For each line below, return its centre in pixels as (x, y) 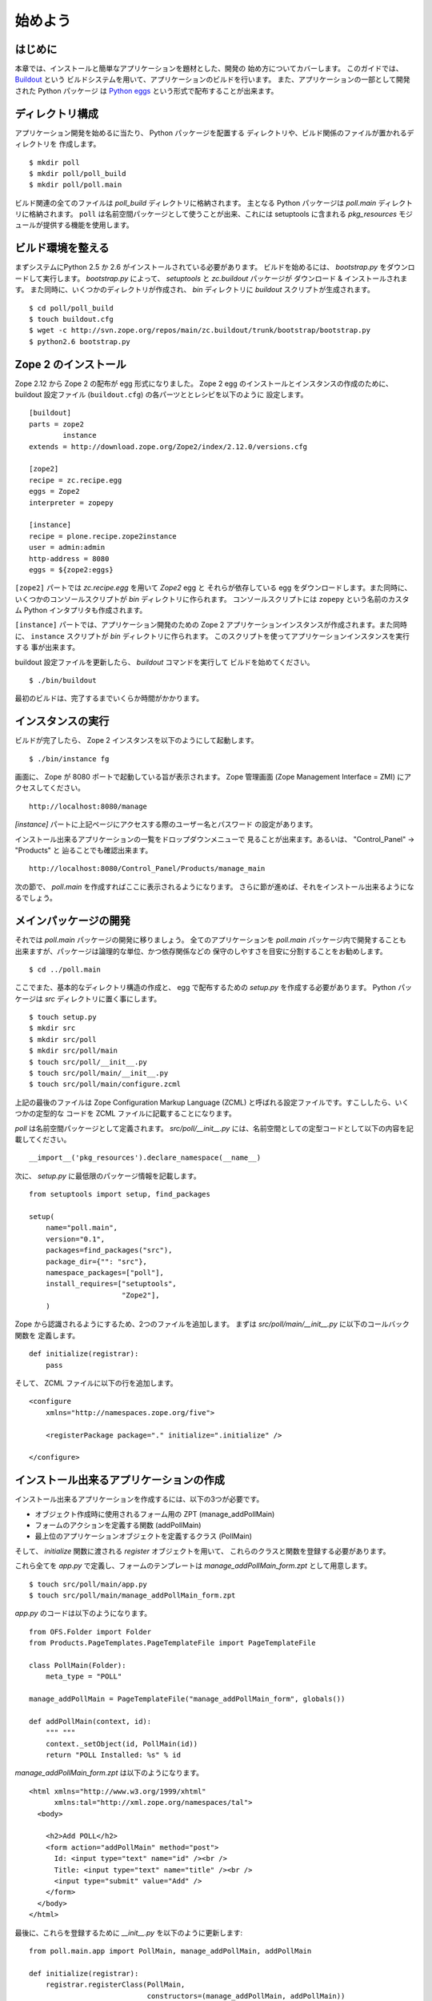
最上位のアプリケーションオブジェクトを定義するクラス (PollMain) (143, 1536)
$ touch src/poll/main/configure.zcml (105, 1084)
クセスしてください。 (50, 788)
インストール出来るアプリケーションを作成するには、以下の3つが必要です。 (139, 1499)
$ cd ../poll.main (65, 969)
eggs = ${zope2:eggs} (71, 569)
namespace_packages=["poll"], (104, 1272)
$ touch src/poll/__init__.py (88, 1062)
